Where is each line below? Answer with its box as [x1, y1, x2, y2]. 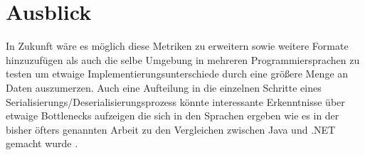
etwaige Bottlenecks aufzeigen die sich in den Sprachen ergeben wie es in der [6, 108, 339, 123]
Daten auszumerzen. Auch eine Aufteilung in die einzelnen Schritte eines [6, 80, 322, 95]
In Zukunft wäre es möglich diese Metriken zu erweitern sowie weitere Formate [6, 38, 349, 53]
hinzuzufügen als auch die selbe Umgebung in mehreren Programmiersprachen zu [6, 52, 360, 67]
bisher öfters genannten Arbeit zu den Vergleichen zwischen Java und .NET [6, 122, 336, 137]
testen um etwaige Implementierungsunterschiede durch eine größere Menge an [6, 66, 349, 81]
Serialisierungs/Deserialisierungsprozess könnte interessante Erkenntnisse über [6, 94, 345, 109]
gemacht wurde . [6, 136, 78, 151]
